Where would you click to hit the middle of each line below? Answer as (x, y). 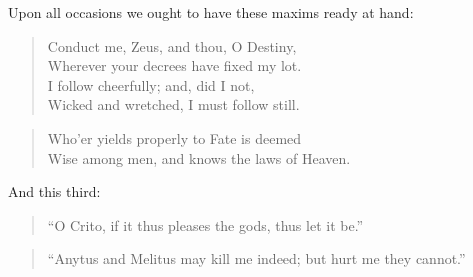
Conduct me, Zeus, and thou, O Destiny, (172, 45)
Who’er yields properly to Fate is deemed (174, 137)
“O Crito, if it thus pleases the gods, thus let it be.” (205, 224)
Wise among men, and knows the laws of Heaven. (199, 157)
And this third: (54, 191)
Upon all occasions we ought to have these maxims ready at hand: (211, 12)
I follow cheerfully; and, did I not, (151, 84)
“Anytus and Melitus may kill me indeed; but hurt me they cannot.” (256, 258)
